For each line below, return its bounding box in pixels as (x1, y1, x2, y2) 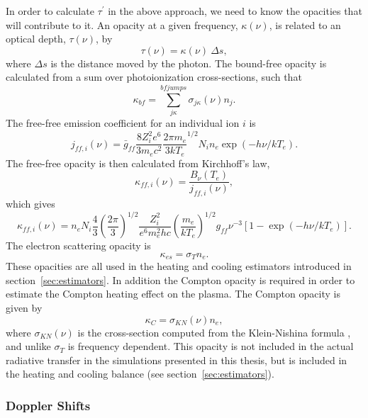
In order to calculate (6, 4, 94, 18)
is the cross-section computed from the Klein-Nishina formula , (77, 324, 351, 339)
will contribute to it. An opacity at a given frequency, (6, 17, 238, 32)
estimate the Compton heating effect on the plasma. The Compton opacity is (6, 286, 340, 301)
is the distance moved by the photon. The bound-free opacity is (50, 55, 327, 70)
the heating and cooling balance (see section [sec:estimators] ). (6, 366, 274, 381)
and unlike (6, 339, 51, 354)
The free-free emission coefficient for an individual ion (6, 115, 240, 130)
